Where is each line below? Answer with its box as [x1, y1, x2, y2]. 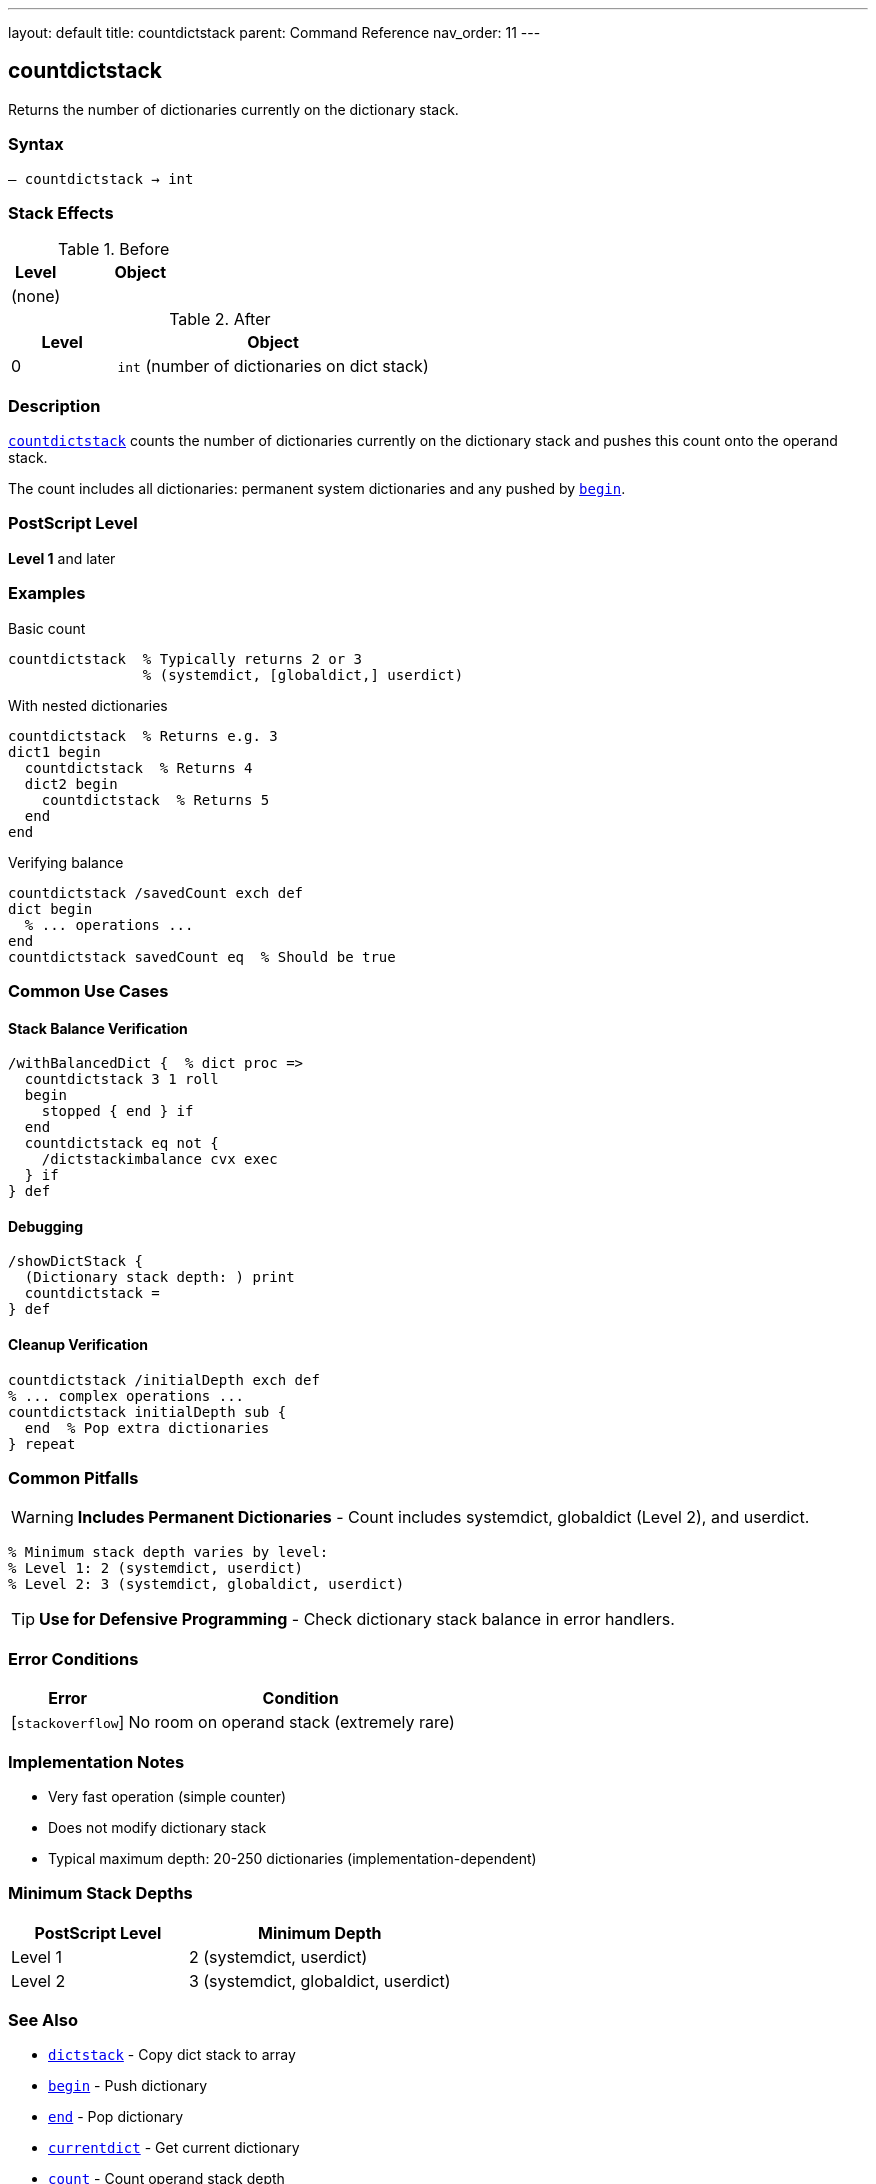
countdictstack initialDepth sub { [8, 1403, 287, 1420]
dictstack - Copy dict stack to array [48, 2046, 296, 2064]
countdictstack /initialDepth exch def [8, 1371, 320, 1388]
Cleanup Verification [8, 1336, 149, 1354]
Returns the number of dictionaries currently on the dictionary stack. [8, 100, 459, 118]
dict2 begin [24, 775, 118, 792]
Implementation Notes [8, 1751, 185, 1772]
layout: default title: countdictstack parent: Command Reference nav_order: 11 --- [8, 24, 541, 41]
